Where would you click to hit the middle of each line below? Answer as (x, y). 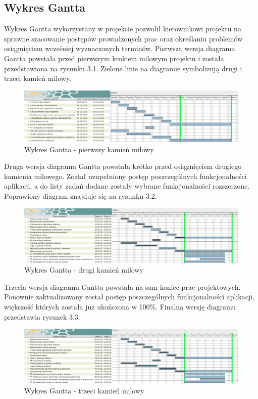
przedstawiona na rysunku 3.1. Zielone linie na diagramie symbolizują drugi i (123, 68)
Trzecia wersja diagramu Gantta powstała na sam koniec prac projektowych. (122, 286)
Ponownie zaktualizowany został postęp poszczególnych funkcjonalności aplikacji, (129, 297)
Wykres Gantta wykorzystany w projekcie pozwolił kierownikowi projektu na (123, 29)
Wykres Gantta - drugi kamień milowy (84, 270)
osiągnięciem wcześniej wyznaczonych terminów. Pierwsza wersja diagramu (120, 48)
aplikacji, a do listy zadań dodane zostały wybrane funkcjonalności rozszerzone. (127, 186)
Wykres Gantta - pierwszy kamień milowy (89, 149)
